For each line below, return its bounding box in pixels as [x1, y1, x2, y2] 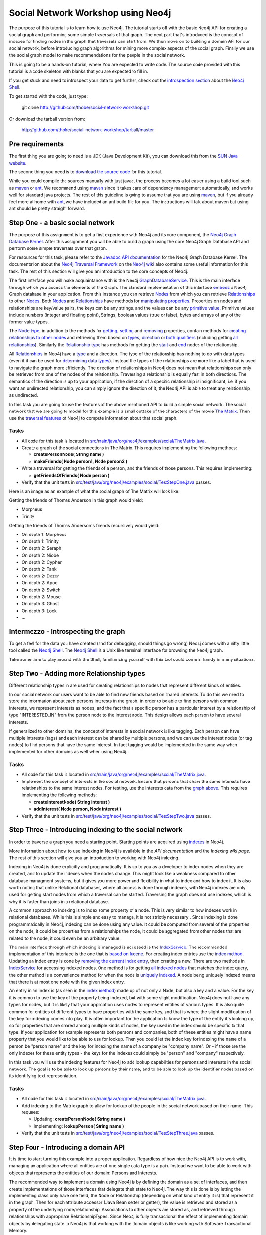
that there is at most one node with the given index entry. [9, 979, 125, 985]
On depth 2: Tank [21, 566, 57, 572]
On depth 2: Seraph [21, 545, 62, 551]
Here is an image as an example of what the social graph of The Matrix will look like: [9, 488, 180, 494]
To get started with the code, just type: [9, 93, 88, 99]
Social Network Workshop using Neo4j [9, 7, 171, 18]
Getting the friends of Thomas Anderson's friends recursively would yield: [9, 522, 160, 528]
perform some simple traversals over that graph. [9, 245, 107, 251]
